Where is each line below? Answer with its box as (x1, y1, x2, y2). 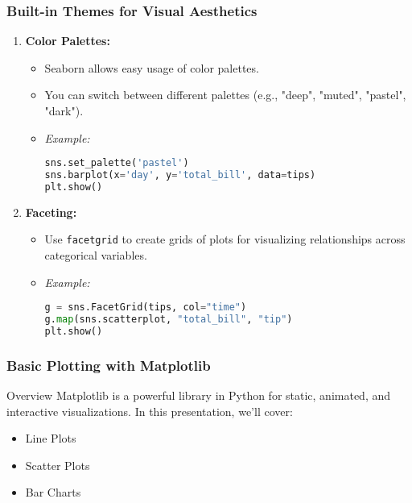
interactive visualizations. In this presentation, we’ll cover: (6, 402, 293, 419)
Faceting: (25, 203, 77, 220)
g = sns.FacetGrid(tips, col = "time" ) (44, 301, 247, 314)
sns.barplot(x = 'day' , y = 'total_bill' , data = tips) (44, 169, 316, 181)
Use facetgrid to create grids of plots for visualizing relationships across (44, 231, 406, 247)
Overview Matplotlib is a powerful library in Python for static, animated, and (6, 387, 391, 404)
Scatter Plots (25, 456, 90, 473)
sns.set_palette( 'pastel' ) (44, 157, 189, 169)
